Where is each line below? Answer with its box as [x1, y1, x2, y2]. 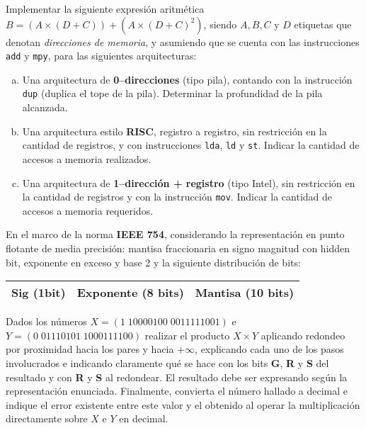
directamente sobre [6, 411, 88, 426]
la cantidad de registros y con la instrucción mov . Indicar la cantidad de [22, 189, 333, 204]
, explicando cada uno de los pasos [195, 342, 344, 356]
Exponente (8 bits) [76, 284, 184, 301]
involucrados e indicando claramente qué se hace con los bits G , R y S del [6, 355, 329, 370]
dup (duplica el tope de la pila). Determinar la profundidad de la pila [22, 86, 323, 101]
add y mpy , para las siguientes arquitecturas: [6, 48, 197, 63]
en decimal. [119, 411, 168, 426]
